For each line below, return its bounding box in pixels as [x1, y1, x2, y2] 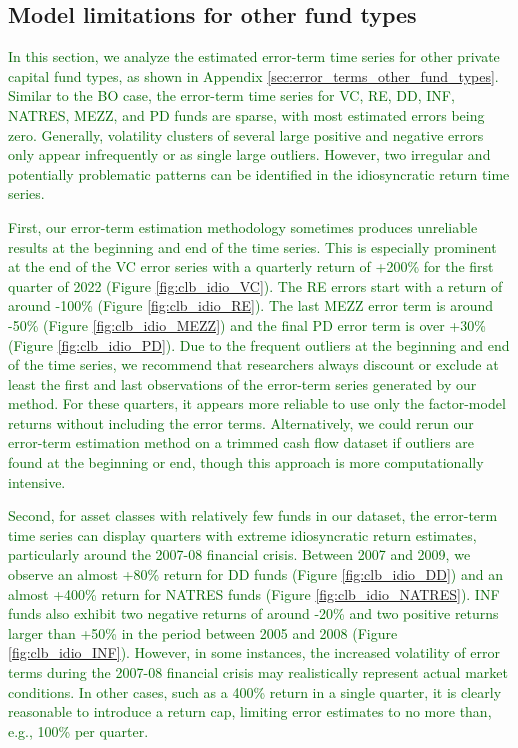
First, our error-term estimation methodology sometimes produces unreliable [8, 216, 478, 237]
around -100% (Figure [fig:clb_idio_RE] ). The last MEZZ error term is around [8, 295, 494, 316]
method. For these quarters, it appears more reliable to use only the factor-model [8, 393, 506, 414]
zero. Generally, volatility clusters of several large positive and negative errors [8, 124, 484, 145]
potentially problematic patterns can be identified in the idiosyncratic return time [8, 163, 510, 184]
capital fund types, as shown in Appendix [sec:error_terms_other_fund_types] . [8, 65, 499, 86]
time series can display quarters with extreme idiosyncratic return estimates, [8, 524, 477, 545]
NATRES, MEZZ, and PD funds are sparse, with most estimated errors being [8, 104, 485, 125]
